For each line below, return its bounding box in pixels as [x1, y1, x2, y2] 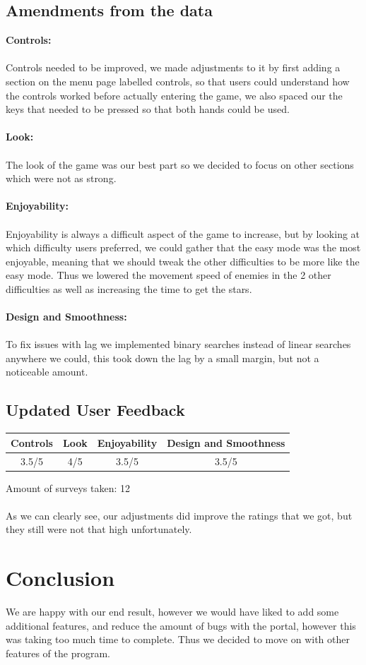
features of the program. [6, 645, 110, 660]
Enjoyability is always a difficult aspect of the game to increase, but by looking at [6, 226, 360, 241]
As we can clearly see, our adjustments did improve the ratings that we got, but [6, 508, 353, 522]
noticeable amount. [6, 364, 88, 379]
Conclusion [6, 563, 115, 592]
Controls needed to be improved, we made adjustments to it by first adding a [6, 60, 341, 75]
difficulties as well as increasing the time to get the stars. [6, 281, 252, 296]
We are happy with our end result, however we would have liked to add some [6, 604, 339, 619]
